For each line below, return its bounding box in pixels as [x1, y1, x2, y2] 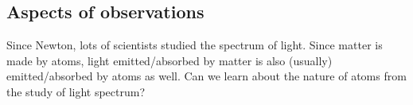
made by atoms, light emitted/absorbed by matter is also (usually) [6, 52, 333, 68]
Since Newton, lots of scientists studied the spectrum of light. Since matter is [6, 37, 383, 53]
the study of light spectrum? [6, 83, 146, 99]
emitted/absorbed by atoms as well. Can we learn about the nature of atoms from [6, 68, 407, 84]
